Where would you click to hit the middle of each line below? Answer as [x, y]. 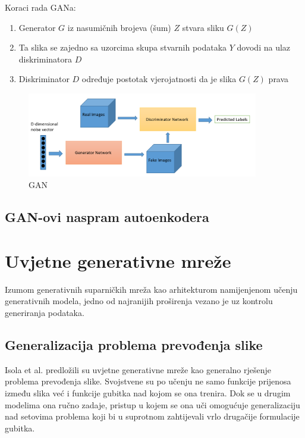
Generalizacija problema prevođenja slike [134, 344]
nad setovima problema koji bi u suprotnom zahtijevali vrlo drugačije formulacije [152, 416]
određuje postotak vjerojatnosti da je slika [159, 79]
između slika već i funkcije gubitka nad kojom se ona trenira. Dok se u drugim [148, 392]
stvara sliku [203, 27]
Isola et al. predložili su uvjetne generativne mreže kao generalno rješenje [138, 369]
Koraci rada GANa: [40, 7]
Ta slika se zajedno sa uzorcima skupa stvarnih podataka [123, 47]
